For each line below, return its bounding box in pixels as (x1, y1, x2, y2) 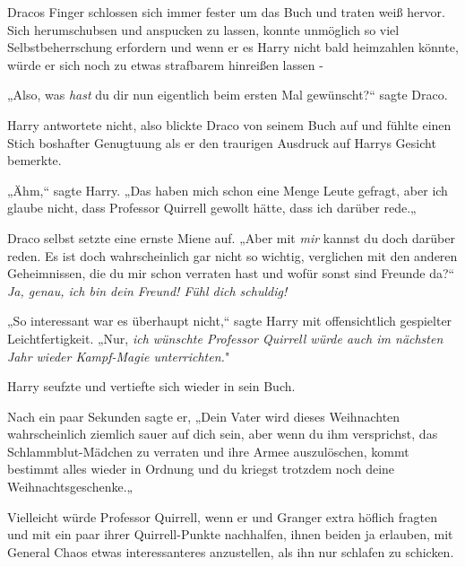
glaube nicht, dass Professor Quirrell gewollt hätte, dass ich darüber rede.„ (7, 198, 417, 217)
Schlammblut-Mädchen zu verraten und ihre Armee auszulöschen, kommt (7, 441, 409, 460)
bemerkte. (7, 151, 62, 170)
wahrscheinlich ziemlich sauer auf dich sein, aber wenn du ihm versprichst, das (7, 424, 438, 443)
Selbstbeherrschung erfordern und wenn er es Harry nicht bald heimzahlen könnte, (7, 38, 459, 57)
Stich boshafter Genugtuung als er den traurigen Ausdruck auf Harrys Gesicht (7, 133, 436, 152)
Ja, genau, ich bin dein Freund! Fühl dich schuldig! (7, 281, 288, 300)
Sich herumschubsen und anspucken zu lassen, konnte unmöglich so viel (7, 20, 400, 39)
